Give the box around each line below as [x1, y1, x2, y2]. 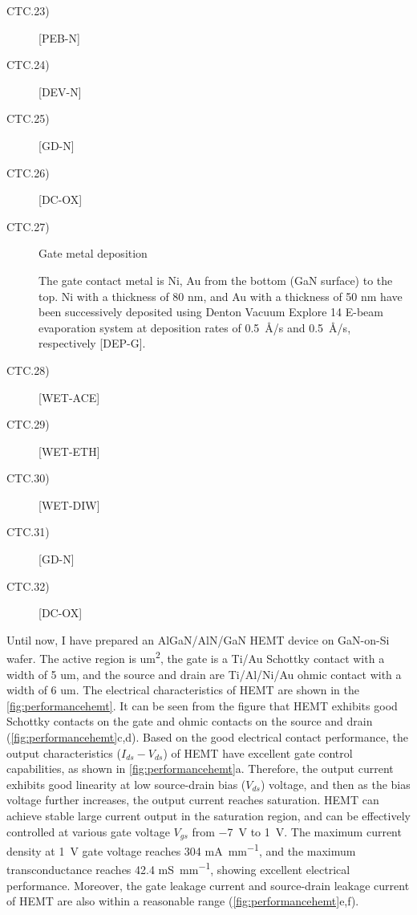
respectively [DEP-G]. [38, 335, 146, 352]
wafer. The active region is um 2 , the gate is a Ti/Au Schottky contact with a [6, 648, 385, 667]
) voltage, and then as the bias [260, 775, 411, 792]
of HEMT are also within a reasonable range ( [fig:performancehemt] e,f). [6, 893, 359, 909]
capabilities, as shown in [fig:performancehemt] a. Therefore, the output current [6, 760, 394, 777]
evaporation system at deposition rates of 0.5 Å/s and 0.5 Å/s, [38, 319, 351, 335]
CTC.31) [6, 523, 50, 540]
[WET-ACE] [38, 388, 100, 405]
